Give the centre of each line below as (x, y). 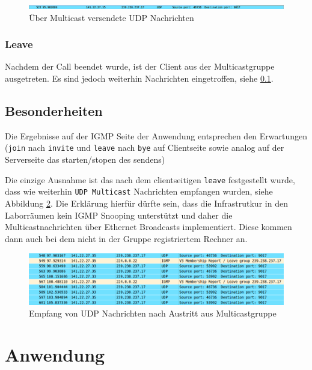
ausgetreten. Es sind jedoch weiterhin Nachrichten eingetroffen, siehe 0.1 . (139, 78)
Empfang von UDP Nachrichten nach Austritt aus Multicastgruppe (153, 313)
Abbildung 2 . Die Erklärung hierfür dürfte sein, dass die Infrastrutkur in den (146, 203)
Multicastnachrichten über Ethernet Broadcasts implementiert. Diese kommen (148, 227)
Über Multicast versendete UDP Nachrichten (112, 17)
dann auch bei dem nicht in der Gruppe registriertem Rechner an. (126, 238)
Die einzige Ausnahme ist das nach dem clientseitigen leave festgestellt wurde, (150, 179)
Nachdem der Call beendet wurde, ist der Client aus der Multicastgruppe (140, 66)
